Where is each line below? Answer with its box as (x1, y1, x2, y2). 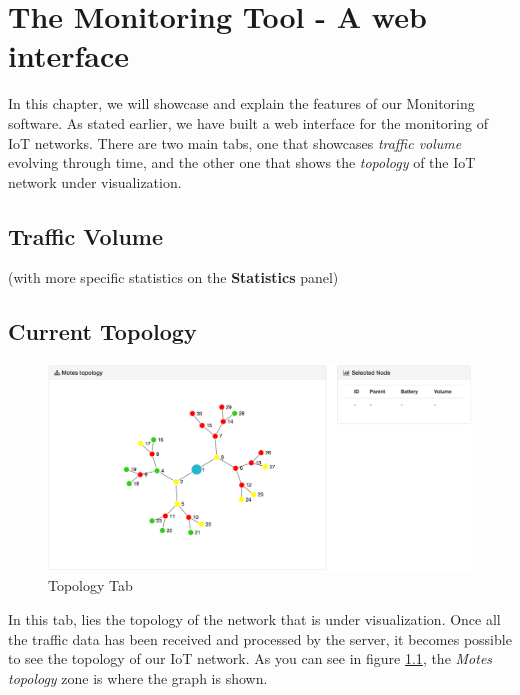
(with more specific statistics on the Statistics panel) (8, 267, 339, 288)
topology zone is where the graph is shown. (8, 667, 268, 688)
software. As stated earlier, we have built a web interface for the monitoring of (8, 112, 488, 133)
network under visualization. (8, 171, 182, 192)
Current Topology (8, 316, 197, 347)
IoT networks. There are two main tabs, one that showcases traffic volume (8, 132, 462, 153)
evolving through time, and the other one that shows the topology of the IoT (8, 152, 476, 173)
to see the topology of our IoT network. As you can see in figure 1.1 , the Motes (8, 648, 493, 669)
